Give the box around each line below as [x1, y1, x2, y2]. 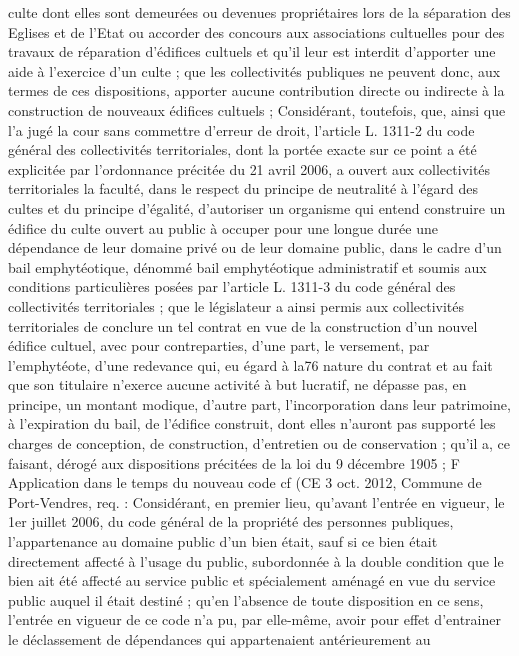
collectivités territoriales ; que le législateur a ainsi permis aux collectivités [8, 295, 465, 316]
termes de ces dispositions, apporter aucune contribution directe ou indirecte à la [8, 80, 505, 101]
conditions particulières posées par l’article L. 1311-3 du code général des [8, 276, 456, 297]
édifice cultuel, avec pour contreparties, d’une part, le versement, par [8, 335, 430, 356]
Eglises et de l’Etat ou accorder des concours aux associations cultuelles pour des [8, 21, 505, 42]
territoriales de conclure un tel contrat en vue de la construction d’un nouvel [8, 315, 478, 336]
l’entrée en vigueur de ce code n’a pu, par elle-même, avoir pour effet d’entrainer [8, 609, 501, 630]
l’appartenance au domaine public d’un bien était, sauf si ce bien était [8, 531, 438, 552]
